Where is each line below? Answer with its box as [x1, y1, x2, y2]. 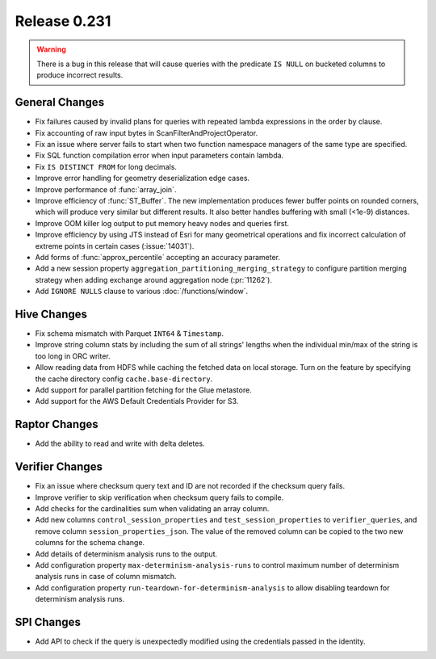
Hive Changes [15, 307, 88, 321]
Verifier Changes [15, 460, 103, 474]
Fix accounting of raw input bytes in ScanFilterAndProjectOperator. [35, 128, 258, 137]
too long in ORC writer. [35, 351, 111, 361]
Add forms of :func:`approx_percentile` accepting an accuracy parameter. [35, 252, 281, 262]
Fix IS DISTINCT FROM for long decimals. [35, 162, 178, 171]
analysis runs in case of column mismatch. [35, 572, 177, 581]
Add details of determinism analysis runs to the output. [35, 549, 218, 559]
